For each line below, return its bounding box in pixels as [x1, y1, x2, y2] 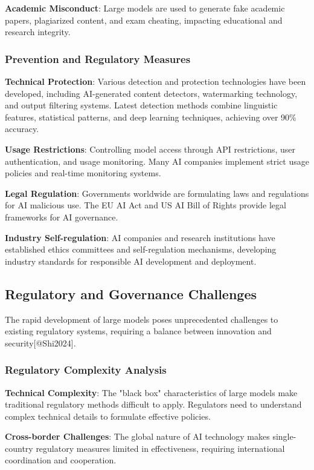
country [5, 442, 33, 454]
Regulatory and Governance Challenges [5, 284, 257, 303]
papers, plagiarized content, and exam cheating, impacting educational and [5, 13, 283, 26]
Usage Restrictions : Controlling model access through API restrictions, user [5, 142, 295, 155]
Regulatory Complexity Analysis [5, 362, 167, 377]
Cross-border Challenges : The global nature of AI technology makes [5, 430, 270, 443]
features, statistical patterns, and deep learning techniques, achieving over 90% [5, 110, 296, 123]
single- [272, 430, 296, 443]
